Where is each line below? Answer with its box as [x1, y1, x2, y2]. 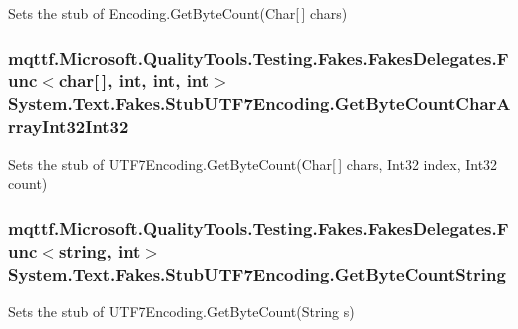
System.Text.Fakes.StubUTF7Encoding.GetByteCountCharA [8, 91, 511, 116]
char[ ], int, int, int [58, 68, 210, 93]
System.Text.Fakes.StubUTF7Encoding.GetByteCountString [8, 261, 506, 286]
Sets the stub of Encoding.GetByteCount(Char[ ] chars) [8, 3, 348, 23]
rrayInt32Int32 [8, 114, 129, 139]
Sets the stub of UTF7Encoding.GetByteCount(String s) [8, 300, 355, 321]
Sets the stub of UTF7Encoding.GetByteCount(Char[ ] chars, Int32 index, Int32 [8, 153, 498, 174]
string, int [58, 238, 141, 263]
